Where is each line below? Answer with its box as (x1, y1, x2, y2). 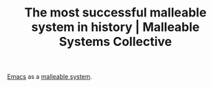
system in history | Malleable (31, 19, 200, 35)
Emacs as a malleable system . (7, 73, 93, 81)
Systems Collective (58, 34, 172, 49)
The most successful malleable (24, 5, 207, 21)
